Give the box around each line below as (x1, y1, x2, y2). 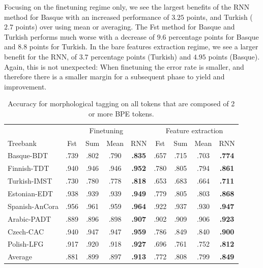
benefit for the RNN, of (4, 51, 77, 62)
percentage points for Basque (168, 31, 259, 42)
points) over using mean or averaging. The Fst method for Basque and (15, 21, 235, 32)
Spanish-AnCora (8, 200, 59, 211)
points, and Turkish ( (186, 11, 253, 22)
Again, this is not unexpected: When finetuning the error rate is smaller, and (4, 61, 244, 72)
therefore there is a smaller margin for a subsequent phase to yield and (4, 71, 225, 82)
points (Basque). (208, 51, 260, 62)
